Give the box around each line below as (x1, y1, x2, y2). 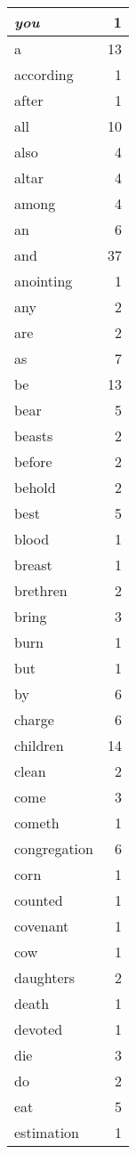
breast (14, 554, 52, 575)
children (14, 735, 64, 755)
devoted (14, 1019, 63, 1039)
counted (14, 890, 63, 910)
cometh (14, 812, 60, 833)
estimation (14, 1122, 79, 1142)
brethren (14, 580, 68, 601)
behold (14, 477, 56, 497)
